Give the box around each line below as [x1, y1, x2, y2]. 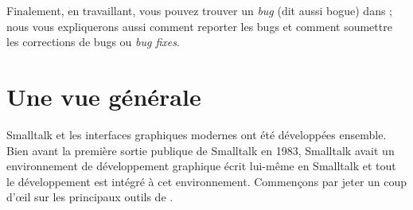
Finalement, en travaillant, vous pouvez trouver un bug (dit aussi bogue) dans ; [6, 2, 392, 18]
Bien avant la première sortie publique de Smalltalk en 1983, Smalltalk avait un [6, 142, 395, 158]
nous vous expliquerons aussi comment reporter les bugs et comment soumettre [6, 17, 392, 34]
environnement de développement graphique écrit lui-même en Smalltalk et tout [6, 157, 396, 174]
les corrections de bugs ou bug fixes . [6, 33, 180, 50]
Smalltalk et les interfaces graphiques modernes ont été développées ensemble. [6, 126, 387, 142]
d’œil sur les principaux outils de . [6, 189, 173, 205]
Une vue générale [6, 80, 201, 112]
